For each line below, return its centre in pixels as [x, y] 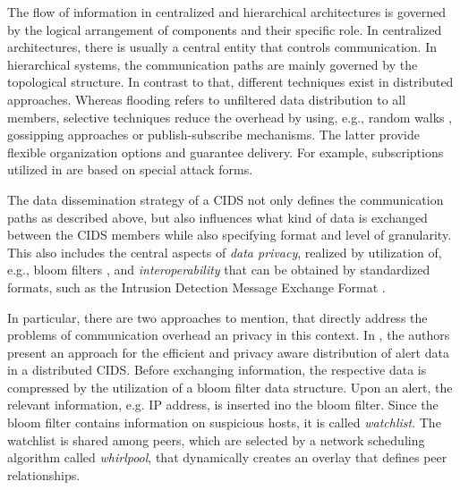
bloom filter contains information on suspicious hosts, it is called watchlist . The [224, 422]
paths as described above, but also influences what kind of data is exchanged [217, 217]
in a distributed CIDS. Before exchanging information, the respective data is [217, 370]
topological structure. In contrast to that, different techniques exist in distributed [230, 82]
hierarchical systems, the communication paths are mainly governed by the [213, 64]
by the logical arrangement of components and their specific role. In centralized [225, 29]
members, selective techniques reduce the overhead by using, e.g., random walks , [230, 117]
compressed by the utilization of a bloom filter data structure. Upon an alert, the [230, 387]
